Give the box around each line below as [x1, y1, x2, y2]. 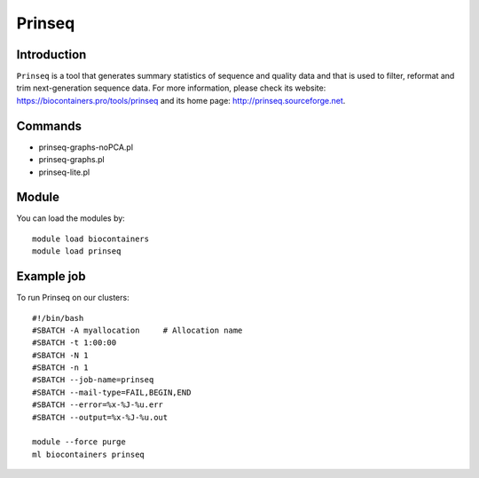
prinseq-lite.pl [38, 167, 90, 177]
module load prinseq [32, 247, 122, 256]
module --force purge [32, 437, 126, 447]
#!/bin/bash [32, 313, 84, 323]
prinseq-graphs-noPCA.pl [38, 142, 133, 153]
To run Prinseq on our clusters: [16, 293, 130, 303]
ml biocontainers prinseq [32, 449, 145, 459]
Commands [16, 118, 82, 133]
